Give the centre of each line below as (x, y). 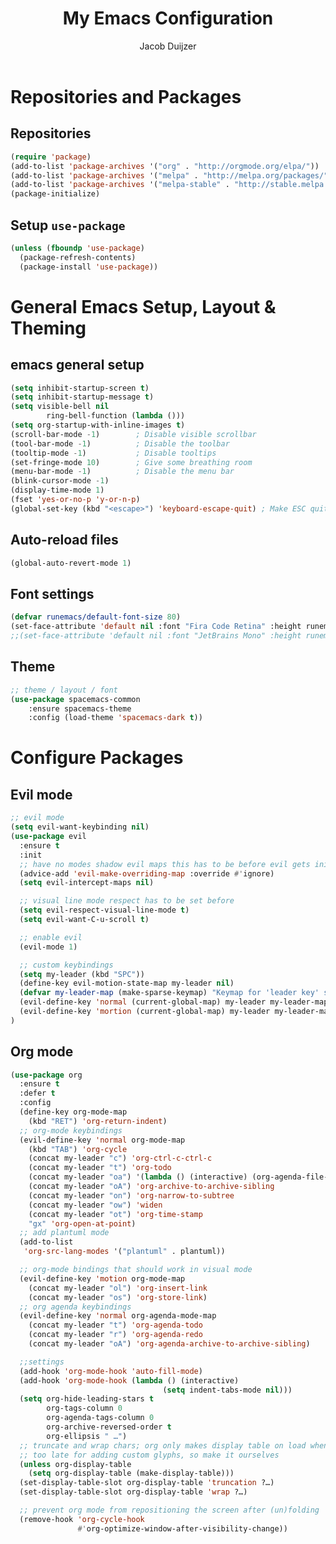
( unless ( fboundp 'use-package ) (77, 248)
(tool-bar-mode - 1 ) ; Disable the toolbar (120, 443)
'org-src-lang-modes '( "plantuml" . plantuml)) (124, 1252)
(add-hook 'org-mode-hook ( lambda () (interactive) (129, 1380)
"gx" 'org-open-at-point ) (82, 1223)
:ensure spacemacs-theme (80, 708)
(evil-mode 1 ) (48, 947)
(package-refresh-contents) (78, 257)
